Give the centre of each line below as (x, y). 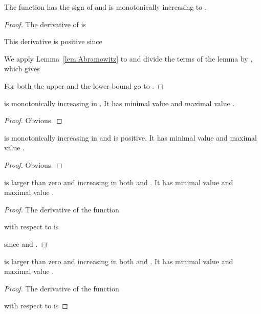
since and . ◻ (26, 243)
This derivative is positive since (53, 41)
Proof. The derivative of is (45, 24)
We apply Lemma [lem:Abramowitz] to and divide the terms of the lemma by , (128, 58)
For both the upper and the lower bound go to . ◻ (84, 85)
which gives (22, 68)
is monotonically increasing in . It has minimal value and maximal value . (119, 103)
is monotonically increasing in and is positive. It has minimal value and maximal (130, 137)
